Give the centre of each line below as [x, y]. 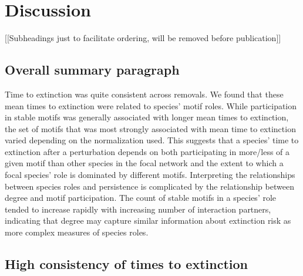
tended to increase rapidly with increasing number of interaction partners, [138, 209]
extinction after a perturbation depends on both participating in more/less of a [147, 151]
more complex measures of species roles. [77, 232]
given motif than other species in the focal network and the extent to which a [144, 163]
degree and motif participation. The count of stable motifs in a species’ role [141, 198]
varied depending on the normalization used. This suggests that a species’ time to [152, 140]
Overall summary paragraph [92, 70]
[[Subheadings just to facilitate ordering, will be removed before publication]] [143, 38]
